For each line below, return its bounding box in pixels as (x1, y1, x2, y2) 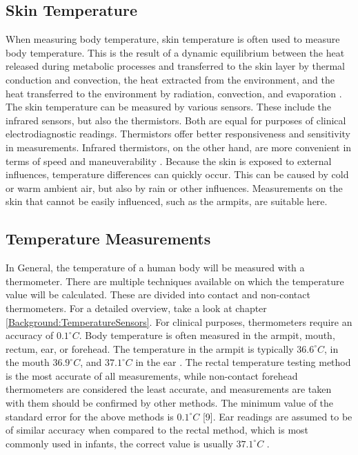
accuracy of (6, 328, 54, 342)
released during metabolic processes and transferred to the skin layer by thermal (6, 59, 345, 73)
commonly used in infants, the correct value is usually (6, 436, 233, 450)
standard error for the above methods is (6, 409, 174, 423)
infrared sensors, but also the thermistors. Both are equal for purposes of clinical (6, 113, 346, 127)
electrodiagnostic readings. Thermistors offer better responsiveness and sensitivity (6, 126, 350, 141)
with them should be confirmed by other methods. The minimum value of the (6, 396, 334, 410)
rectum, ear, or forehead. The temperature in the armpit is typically (6, 341, 294, 356)
